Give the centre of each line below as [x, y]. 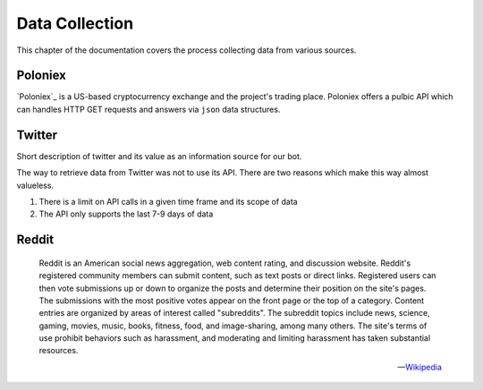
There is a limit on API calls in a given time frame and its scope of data [169, 201]
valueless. [35, 185]
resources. [59, 351]
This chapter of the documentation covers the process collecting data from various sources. [186, 50]
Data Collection [75, 23]
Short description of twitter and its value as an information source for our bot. [159, 156]
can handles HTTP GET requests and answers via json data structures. [148, 109]
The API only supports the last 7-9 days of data [126, 214]
